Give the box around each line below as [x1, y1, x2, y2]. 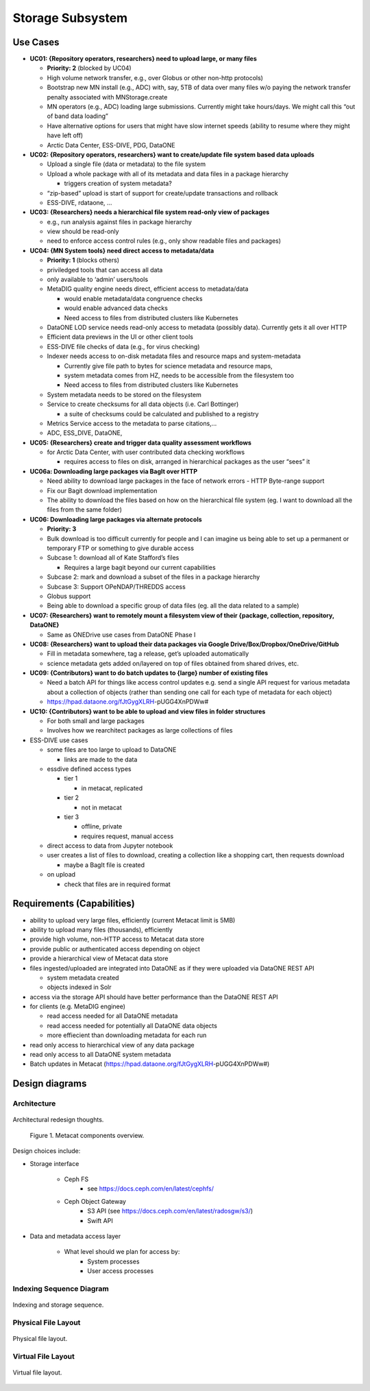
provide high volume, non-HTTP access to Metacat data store [29, 935, 205, 943]
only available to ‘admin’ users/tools [47, 275, 149, 284]
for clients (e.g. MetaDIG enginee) [29, 1002, 126, 1011]
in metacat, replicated [81, 784, 143, 792]
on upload [47, 870, 75, 879]
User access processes [87, 1267, 154, 1275]
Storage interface [29, 1159, 79, 1167]
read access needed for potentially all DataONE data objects [47, 1021, 217, 1030]
